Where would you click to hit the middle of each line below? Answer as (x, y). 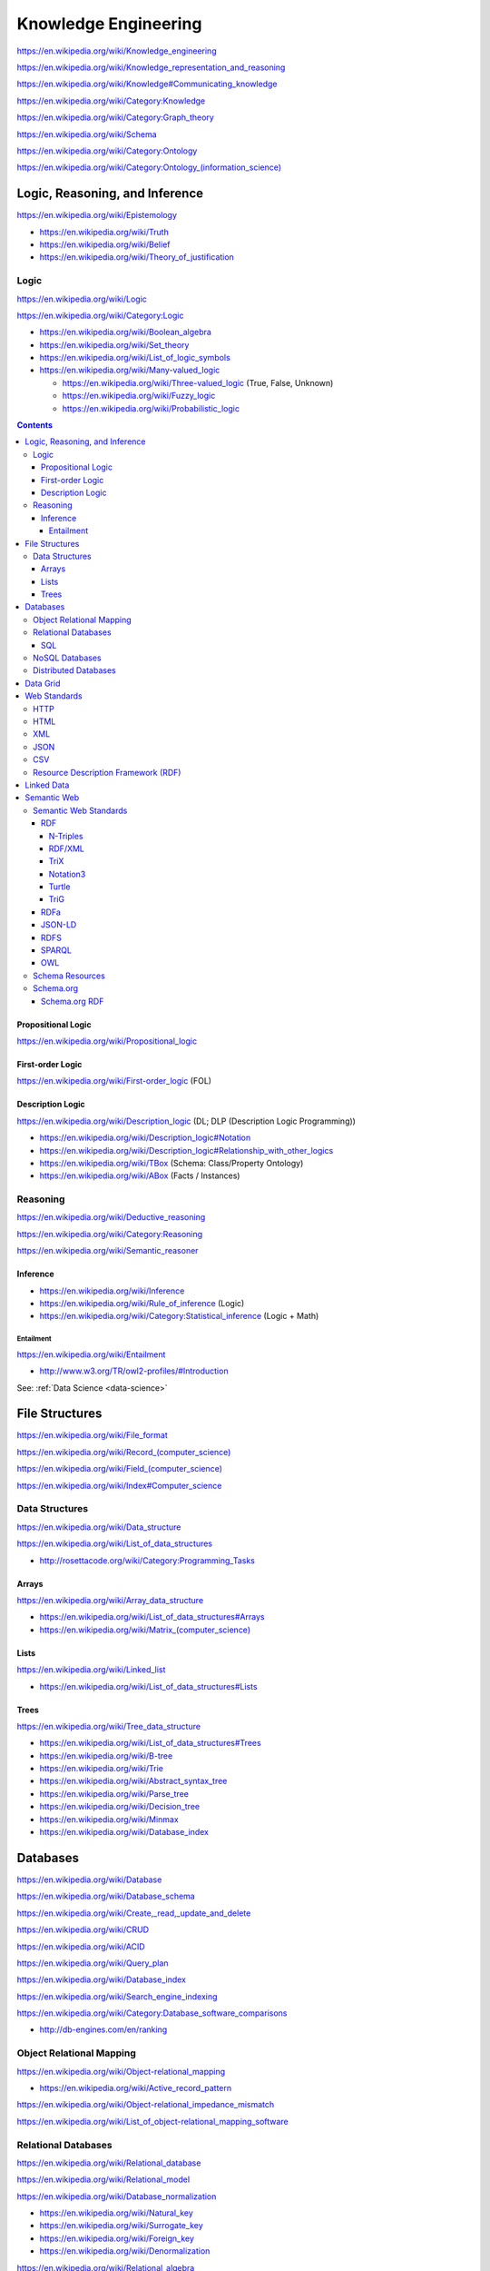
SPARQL (57, 950)
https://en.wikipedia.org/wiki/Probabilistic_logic (151, 408)
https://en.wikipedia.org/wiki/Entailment (91, 1354)
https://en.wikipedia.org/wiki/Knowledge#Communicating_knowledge (147, 84)
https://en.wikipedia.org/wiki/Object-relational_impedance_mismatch (146, 2105)
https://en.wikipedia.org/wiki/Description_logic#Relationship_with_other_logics (186, 1150)
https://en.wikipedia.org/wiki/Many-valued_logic (130, 370)
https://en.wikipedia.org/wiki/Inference (112, 1291)
